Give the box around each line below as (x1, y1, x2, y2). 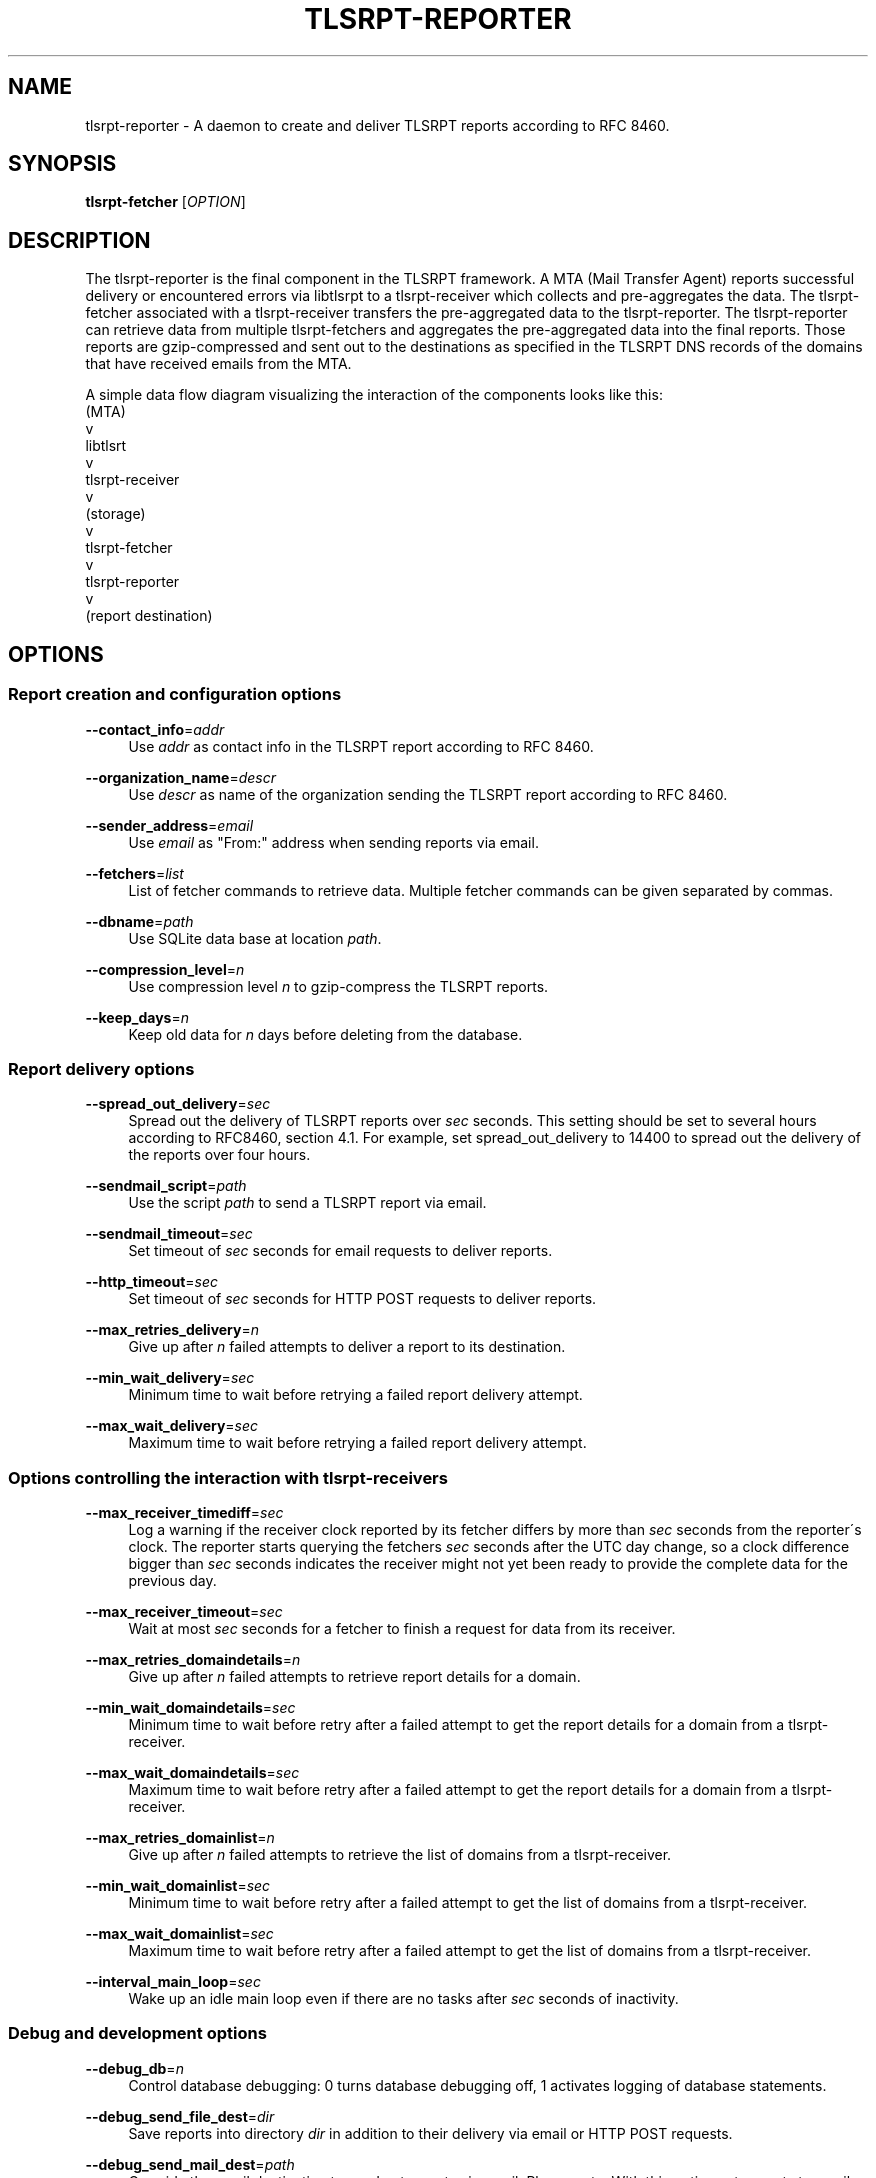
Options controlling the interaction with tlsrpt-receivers (8, 1467, 448, 1488)
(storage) (85, 505, 146, 523)
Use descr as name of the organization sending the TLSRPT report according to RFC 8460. (128, 785, 728, 803)
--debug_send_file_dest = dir (85, 2107, 275, 2125)
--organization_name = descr (85, 768, 276, 786)
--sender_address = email (85, 816, 254, 834)
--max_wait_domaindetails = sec (85, 1764, 300, 1781)
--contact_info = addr (85, 720, 225, 738)
